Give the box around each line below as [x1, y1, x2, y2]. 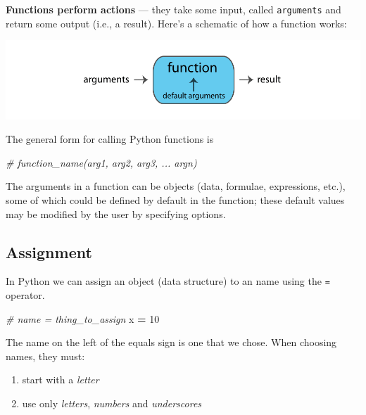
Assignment [6, 241, 92, 262]
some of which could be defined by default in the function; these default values [6, 193, 345, 207]
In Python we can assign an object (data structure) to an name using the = [6, 274, 330, 288]
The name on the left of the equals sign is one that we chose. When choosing [6, 335, 337, 350]
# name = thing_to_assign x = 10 [6, 311, 160, 326]
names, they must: [6, 348, 85, 363]
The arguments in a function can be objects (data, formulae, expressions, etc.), [6, 179, 346, 193]
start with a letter [22, 372, 99, 387]
